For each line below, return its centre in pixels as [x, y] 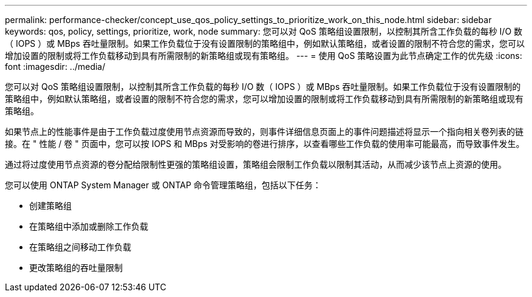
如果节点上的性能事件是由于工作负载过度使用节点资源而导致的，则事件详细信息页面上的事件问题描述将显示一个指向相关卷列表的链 [264, 131]
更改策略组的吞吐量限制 [76, 268]
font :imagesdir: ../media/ [55, 67]
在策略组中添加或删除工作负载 [89, 226]
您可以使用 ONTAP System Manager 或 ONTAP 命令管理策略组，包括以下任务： [163, 185]
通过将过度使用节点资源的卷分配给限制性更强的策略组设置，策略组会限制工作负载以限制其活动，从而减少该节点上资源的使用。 [256, 164]
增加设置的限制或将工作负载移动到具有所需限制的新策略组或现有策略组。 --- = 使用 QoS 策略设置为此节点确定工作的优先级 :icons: [264, 56]
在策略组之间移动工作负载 [80, 247]
